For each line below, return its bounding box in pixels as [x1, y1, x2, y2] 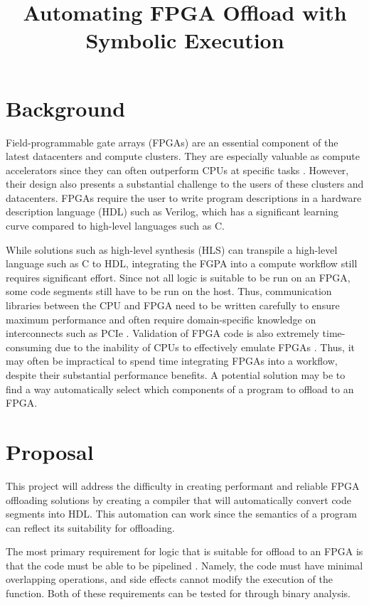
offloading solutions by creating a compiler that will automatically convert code [6, 492, 351, 507]
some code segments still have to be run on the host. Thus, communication [6, 284, 332, 299]
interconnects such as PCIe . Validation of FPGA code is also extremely [6, 326, 319, 341]
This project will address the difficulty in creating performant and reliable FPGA [6, 478, 360, 493]
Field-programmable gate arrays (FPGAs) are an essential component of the [6, 134, 338, 149]
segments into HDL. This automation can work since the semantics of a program [6, 506, 358, 521]
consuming [6, 339, 52, 354]
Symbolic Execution [85, 26, 284, 55]
